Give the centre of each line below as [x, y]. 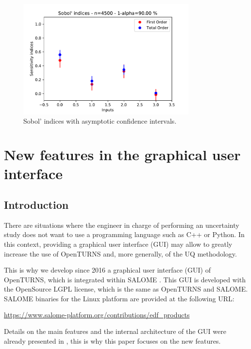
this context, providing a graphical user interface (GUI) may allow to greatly [118, 244]
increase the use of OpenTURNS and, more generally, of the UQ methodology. [120, 253]
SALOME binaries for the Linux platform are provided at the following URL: [119, 298]
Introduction [36, 204]
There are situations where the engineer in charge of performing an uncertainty [122, 225]
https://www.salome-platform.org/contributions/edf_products [97, 315]
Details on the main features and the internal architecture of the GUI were [115, 331]
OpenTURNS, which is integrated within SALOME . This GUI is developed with [125, 279]
